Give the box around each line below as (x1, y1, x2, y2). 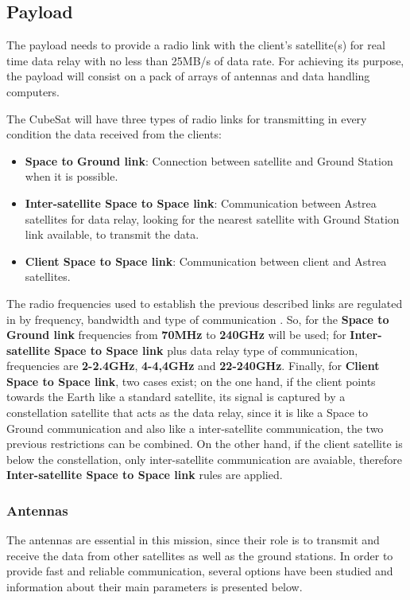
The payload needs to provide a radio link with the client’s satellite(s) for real (6, 37, 385, 53)
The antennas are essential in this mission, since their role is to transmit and (6, 532, 380, 548)
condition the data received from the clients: (6, 126, 222, 142)
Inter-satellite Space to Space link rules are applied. (6, 466, 283, 483)
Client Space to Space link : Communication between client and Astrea (25, 252, 387, 269)
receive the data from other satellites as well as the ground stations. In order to (6, 547, 393, 563)
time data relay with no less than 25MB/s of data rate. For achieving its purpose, (6, 52, 404, 68)
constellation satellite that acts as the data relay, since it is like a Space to (6, 404, 369, 421)
